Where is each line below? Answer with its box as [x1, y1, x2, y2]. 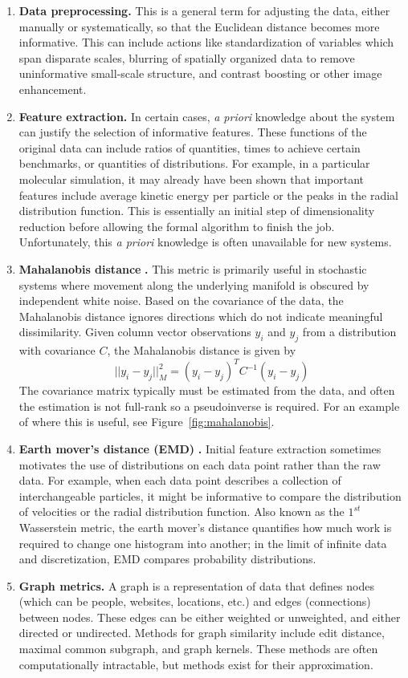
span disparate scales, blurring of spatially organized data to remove [18, 49, 355, 66]
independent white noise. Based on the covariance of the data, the [18, 292, 344, 309]
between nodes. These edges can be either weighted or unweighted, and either [18, 608, 401, 625]
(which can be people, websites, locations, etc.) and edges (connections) [18, 593, 371, 610]
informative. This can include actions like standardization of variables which [18, 34, 394, 51]
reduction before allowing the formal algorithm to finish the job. [18, 217, 335, 234]
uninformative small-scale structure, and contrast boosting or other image [18, 65, 382, 82]
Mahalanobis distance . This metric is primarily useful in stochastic [18, 260, 367, 277]
